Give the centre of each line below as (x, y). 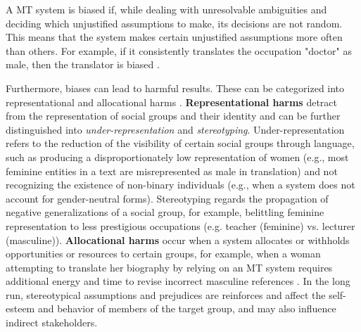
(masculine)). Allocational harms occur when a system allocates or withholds (178, 240)
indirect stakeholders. (52, 323)
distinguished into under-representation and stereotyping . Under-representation (175, 129)
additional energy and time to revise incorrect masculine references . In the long (178, 281)
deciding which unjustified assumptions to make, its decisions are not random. (174, 23)
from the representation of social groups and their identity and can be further (173, 116)
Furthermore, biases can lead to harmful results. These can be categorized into (175, 88)
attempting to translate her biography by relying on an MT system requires (169, 267)
